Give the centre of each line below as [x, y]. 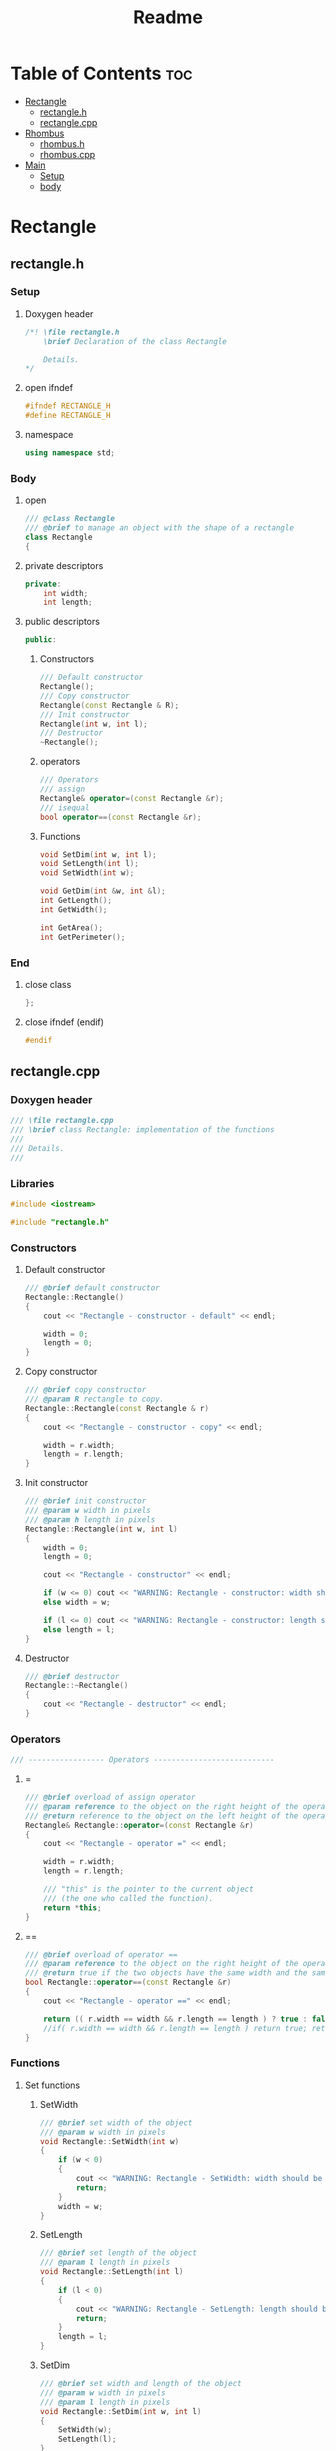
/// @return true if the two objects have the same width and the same [177, 1973]
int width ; [66, 593]
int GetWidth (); [73, 909]
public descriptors [62, 622]
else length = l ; [79, 1629]
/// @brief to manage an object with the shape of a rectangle [159, 528]
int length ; [68, 602]
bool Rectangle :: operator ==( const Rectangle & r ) [128, 1982]
